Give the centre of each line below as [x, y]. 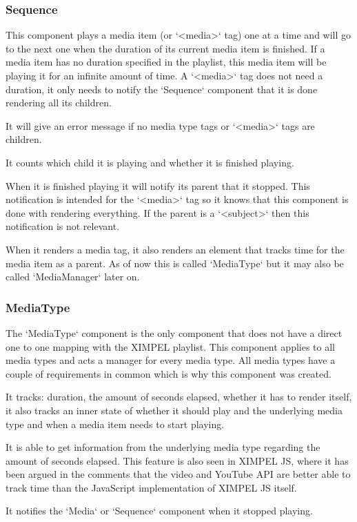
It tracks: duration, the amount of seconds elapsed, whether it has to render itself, [179, 397]
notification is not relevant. [63, 226]
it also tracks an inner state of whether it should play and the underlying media [174, 410]
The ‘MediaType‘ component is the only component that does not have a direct [174, 332]
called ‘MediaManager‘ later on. [73, 277]
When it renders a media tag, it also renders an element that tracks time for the [175, 249]
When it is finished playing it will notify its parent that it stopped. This [158, 185]
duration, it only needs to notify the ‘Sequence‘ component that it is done [162, 89]
